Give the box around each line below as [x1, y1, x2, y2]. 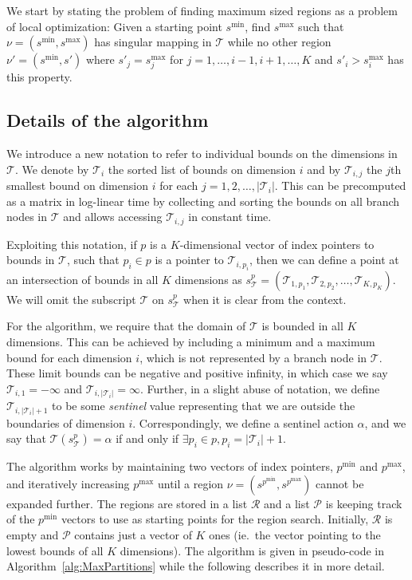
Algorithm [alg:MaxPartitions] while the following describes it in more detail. [6, 558, 385, 574]
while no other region [227, 34, 332, 50]
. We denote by [14, 160, 89, 177]
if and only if [116, 430, 179, 447]
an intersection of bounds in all [6, 270, 159, 287]
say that [6, 430, 46, 447]
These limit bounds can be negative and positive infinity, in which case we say [6, 365, 388, 381]
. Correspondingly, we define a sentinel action [132, 414, 354, 431]
